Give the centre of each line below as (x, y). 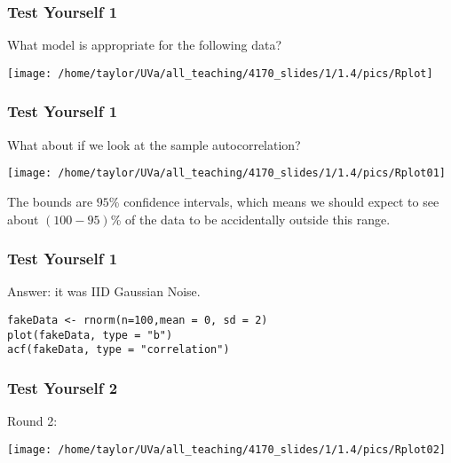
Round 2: (32, 421)
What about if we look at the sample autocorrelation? (154, 144)
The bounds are (50, 201)
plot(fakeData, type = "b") (90, 335)
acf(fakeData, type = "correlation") (119, 350)
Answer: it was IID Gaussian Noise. (104, 291)
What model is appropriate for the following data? (145, 45)
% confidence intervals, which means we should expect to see (274, 201)
